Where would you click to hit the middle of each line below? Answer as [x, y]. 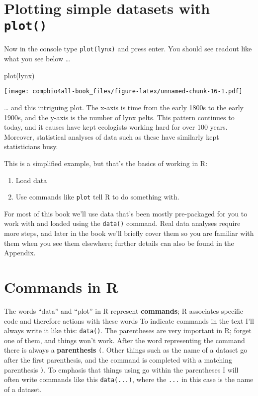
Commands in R [61, 287]
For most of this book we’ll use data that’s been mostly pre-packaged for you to [126, 213]
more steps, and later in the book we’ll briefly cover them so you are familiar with [129, 233]
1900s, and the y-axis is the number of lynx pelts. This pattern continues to [119, 117]
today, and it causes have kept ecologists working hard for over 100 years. [116, 127]
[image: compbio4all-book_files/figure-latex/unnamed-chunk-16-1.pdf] [123, 92]
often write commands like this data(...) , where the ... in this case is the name [129, 379]
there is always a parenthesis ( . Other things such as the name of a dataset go [126, 350]
